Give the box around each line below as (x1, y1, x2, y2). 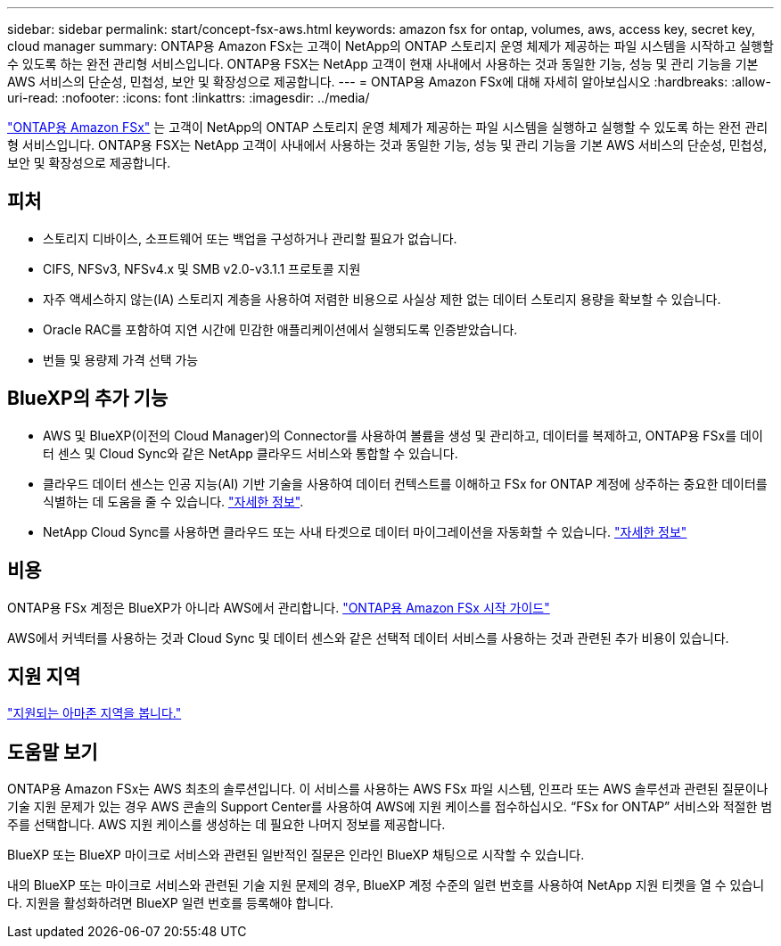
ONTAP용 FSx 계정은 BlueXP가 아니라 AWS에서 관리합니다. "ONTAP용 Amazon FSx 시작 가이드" (7, 599, 550, 615)
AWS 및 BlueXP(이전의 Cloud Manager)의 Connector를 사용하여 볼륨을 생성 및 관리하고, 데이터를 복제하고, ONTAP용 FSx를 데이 (43, 427, 763, 443)
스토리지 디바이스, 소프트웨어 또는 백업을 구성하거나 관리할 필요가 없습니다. (43, 230, 457, 246)
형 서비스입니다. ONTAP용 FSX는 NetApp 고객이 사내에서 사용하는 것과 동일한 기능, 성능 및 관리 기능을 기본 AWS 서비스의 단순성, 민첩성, (7, 137, 768, 152)
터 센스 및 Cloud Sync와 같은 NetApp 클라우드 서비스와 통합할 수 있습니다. (43, 445, 458, 461)
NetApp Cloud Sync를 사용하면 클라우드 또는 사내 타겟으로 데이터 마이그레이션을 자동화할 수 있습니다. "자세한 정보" (43, 523, 687, 539)
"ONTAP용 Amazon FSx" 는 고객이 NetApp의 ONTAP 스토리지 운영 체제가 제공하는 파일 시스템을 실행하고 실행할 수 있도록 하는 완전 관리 (7, 119, 769, 135)
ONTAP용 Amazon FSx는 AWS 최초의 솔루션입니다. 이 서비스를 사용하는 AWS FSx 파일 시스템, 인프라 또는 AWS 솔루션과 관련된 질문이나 (7, 781, 769, 797)
